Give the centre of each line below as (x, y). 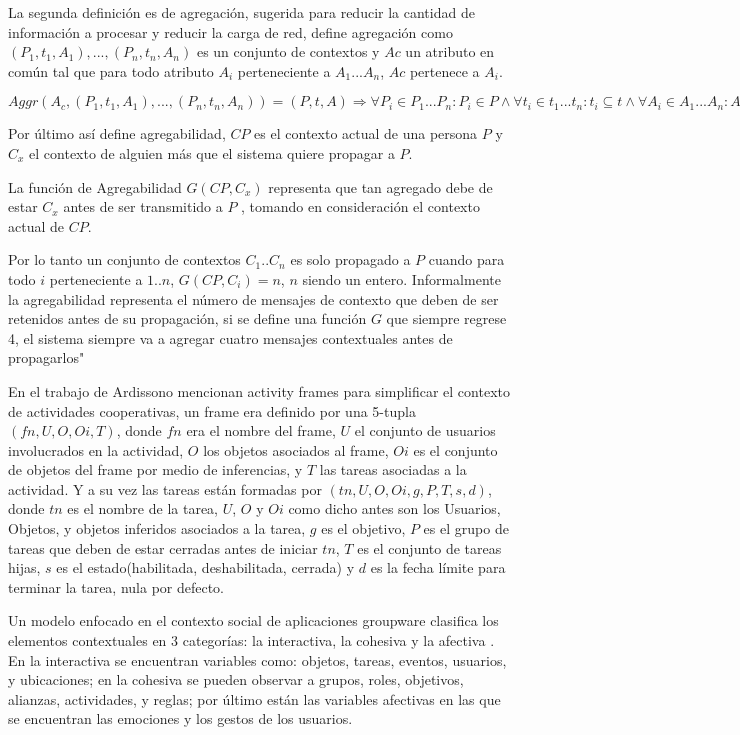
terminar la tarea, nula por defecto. (116, 586)
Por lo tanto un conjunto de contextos (124, 259)
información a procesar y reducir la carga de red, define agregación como (230, 31)
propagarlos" (46, 357)
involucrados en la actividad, (96, 449)
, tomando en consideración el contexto (360, 206)
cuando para (466, 259)
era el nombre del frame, (261, 430)
